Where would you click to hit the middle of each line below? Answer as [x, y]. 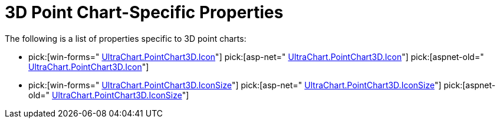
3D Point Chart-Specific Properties [144, 12]
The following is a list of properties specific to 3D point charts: [126, 38]
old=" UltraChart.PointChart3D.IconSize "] [109, 95]
